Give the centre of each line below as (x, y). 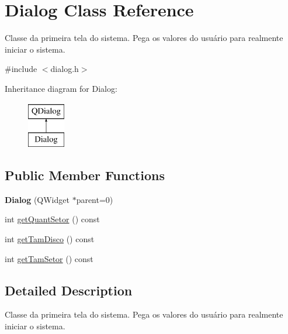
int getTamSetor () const (49, 258)
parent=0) (95, 199)
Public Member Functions (85, 175)
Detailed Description (69, 290)
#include (21, 69)
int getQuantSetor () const (52, 219)
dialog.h (65, 69)
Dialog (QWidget (37, 199)
